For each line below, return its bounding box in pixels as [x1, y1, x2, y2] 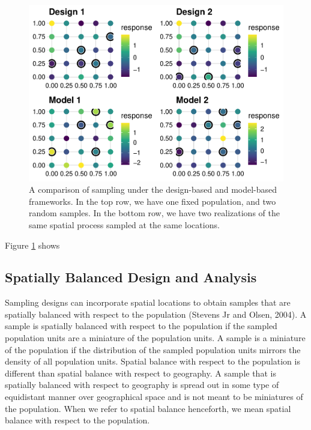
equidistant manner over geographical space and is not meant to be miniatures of [5, 390, 303, 403]
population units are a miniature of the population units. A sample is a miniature [5, 332, 306, 344]
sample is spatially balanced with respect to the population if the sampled [5, 319, 277, 332]
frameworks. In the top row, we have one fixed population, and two [29, 195, 276, 207]
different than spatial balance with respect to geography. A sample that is [5, 366, 276, 379]
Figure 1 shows [5, 238, 60, 251]
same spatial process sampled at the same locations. [29, 218, 220, 231]
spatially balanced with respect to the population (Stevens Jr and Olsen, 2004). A [5, 307, 307, 320]
